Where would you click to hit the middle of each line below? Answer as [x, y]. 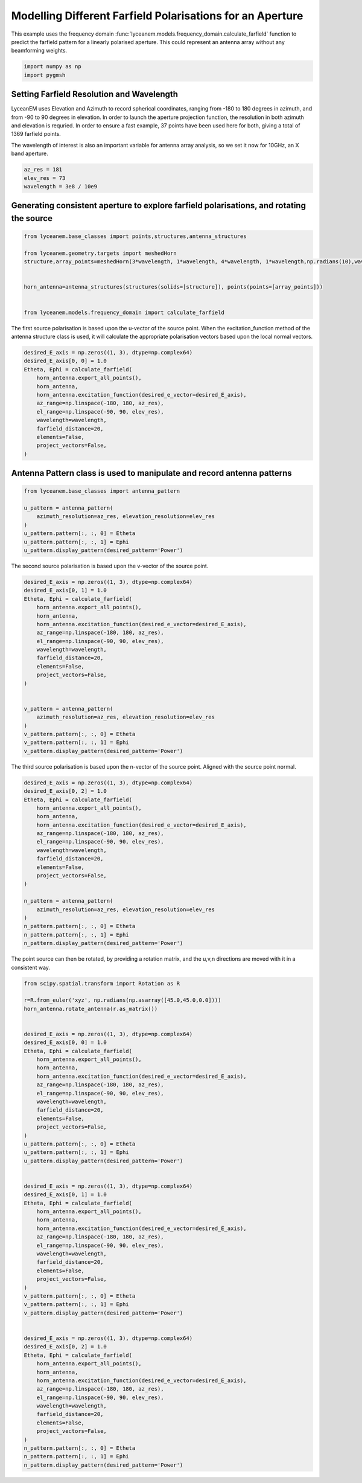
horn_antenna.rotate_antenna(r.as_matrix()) [91, 1009]
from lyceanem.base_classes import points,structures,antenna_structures [135, 236]
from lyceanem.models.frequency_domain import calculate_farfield [124, 312]
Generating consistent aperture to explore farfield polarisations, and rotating [158, 206]
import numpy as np [52, 67]
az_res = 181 [43, 170]
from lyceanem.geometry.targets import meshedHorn [100, 253]
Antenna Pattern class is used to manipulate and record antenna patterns [151, 473]
